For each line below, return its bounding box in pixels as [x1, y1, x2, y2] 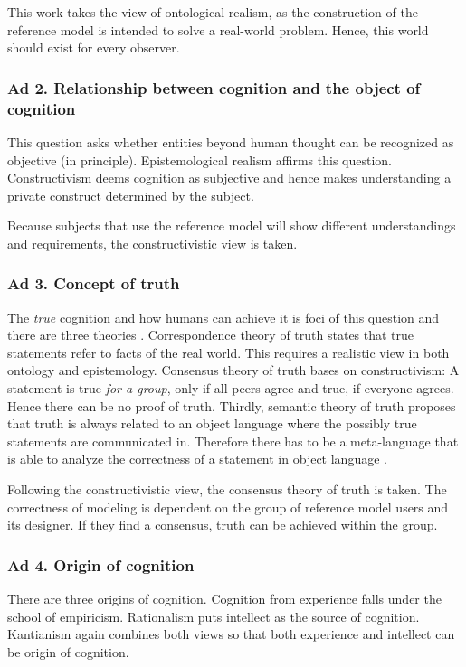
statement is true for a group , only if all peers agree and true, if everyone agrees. [7, 379, 454, 398]
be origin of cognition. [7, 642, 129, 661]
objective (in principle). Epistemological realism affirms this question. [7, 150, 392, 169]
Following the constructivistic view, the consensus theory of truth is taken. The [7, 480, 447, 499]
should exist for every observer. [7, 38, 180, 57]
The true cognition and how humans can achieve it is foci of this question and [7, 307, 440, 326]
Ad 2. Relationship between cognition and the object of [7, 76, 421, 99]
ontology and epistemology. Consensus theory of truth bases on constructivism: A [7, 361, 460, 380]
